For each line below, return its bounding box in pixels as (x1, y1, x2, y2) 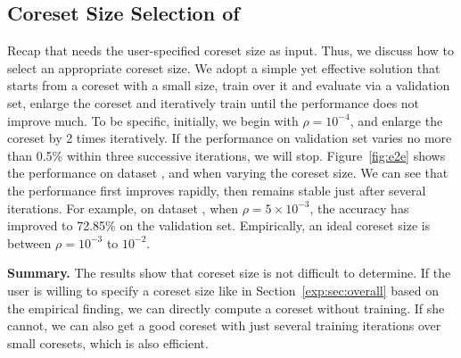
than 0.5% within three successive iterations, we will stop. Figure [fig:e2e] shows (7, 146, 446, 164)
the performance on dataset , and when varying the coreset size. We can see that (7, 163, 449, 182)
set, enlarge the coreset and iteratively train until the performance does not (7, 93, 420, 112)
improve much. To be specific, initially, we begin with (7, 111, 299, 129)
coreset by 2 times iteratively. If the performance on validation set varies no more (7, 129, 452, 147)
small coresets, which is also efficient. (7, 333, 209, 352)
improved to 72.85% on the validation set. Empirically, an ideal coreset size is (7, 216, 431, 235)
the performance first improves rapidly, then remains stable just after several (7, 180, 426, 199)
